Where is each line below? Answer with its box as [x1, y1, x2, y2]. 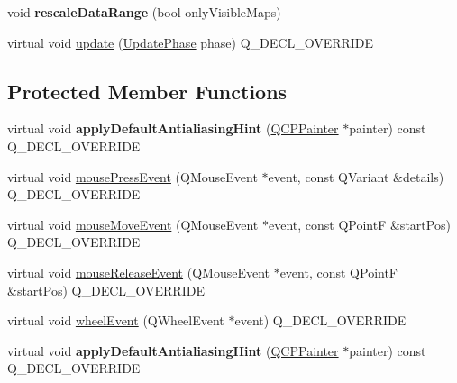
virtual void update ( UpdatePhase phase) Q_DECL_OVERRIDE [7, 32, 374, 51]
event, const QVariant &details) [268, 167, 444, 186]
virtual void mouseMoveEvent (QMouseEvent [7, 214, 259, 233]
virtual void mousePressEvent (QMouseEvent [7, 167, 258, 186]
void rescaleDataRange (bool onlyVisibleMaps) [7, 3, 281, 21]
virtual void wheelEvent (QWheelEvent [7, 311, 224, 330]
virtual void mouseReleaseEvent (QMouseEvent [7, 262, 270, 281]
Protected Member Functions [7, 77, 288, 105]
